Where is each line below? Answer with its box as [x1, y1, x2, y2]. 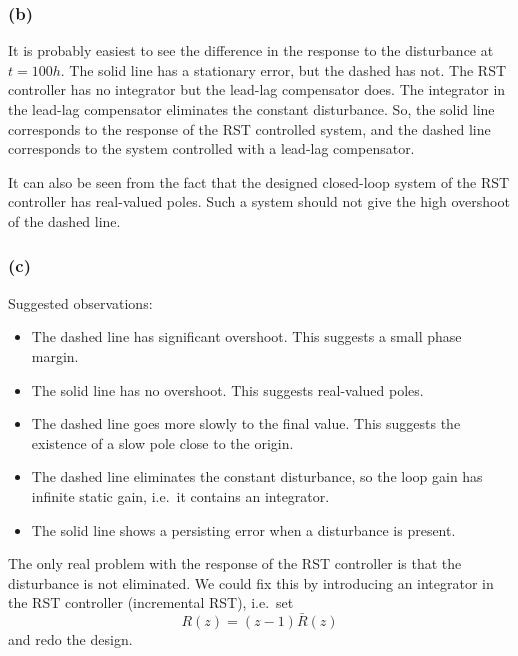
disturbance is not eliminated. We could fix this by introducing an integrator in [8, 572, 494, 593]
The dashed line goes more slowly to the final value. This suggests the [31, 413, 461, 434]
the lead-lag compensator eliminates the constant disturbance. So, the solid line [8, 99, 495, 119]
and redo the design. [8, 629, 133, 650]
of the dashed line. [8, 210, 121, 231]
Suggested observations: [8, 292, 153, 313]
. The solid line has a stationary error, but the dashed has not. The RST [60, 59, 507, 80]
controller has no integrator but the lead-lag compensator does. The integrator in [8, 79, 506, 100]
